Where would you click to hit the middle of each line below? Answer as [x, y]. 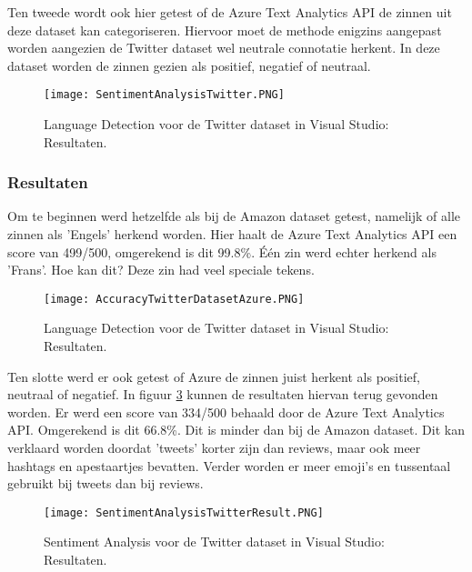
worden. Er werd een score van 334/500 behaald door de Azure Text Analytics [226, 411]
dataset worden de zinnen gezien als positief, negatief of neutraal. [189, 65]
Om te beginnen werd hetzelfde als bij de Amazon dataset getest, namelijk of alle [234, 216]
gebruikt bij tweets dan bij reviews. [105, 483]
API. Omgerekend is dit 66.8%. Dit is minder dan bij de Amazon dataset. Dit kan [236, 430]
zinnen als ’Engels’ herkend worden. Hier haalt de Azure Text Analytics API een [232, 234]
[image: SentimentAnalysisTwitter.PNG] [164, 95]
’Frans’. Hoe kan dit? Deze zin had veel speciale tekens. [161, 270]
